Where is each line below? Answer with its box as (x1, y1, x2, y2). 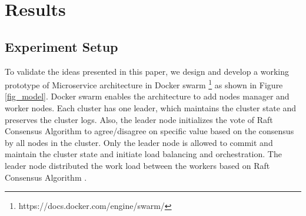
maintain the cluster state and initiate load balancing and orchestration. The (5, 148, 282, 160)
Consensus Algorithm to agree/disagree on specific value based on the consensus (5, 125, 294, 137)
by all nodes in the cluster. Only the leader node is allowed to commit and (5, 136, 273, 148)
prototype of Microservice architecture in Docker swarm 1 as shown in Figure (5, 77, 283, 91)
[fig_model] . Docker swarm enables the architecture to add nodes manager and (5, 90, 290, 102)
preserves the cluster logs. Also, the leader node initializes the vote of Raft (5, 113, 273, 125)
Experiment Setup (5, 37, 118, 55)
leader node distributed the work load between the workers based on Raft (5, 159, 270, 171)
